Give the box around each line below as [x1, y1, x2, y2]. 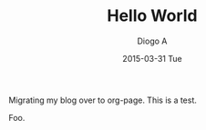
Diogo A [137, 35, 168, 46]
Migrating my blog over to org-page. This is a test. [8, 95, 198, 105]
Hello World [107, 5, 198, 26]
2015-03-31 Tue [121, 53, 183, 64]
